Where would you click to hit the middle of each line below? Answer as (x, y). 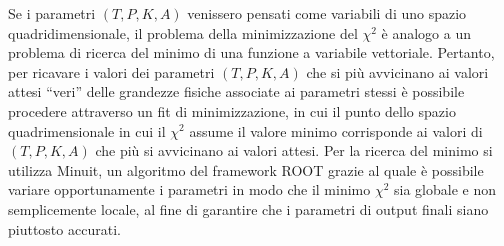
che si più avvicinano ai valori (397, 71)
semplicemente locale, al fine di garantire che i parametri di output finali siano (248, 208)
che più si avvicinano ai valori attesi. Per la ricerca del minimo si (294, 150)
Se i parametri (52, 13)
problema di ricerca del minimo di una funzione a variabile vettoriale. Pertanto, (251, 52)
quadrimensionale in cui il (87, 130)
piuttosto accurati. (64, 228)
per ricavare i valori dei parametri (111, 71)
